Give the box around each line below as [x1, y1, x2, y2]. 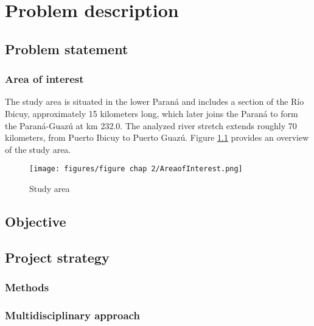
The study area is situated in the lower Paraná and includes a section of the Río [5, 95, 304, 108]
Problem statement [5, 39, 128, 58]
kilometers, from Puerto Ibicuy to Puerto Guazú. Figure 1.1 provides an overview [5, 131, 309, 144]
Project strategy [5, 247, 110, 266]
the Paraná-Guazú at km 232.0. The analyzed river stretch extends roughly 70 [5, 119, 297, 132]
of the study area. [5, 143, 71, 155]
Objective [5, 211, 66, 230]
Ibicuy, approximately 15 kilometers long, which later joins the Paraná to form [5, 107, 298, 119]
